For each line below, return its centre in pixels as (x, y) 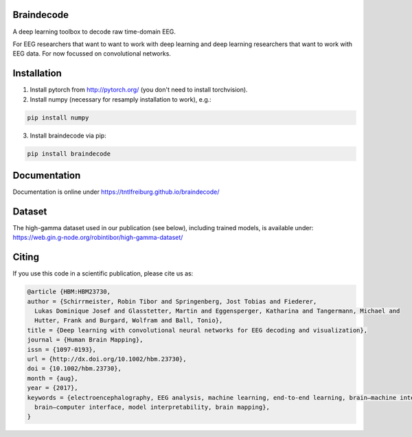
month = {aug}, (53, 378)
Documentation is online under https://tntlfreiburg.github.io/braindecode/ (116, 192)
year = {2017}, (53, 388)
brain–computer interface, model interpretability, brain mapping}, (152, 407)
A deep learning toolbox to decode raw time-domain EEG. (94, 32)
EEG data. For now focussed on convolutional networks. (92, 54)
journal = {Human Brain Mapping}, (85, 340)
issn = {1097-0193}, (61, 349)
